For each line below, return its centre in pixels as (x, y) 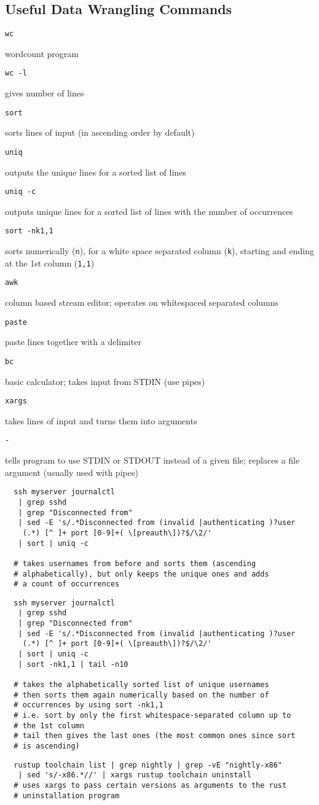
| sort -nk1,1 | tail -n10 (73, 664)
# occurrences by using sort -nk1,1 (89, 705)
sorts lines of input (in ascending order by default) (100, 132)
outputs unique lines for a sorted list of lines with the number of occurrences (149, 211)
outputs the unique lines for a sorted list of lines (96, 172)
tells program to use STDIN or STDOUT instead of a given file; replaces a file (152, 460)
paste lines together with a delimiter (73, 342)
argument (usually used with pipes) (72, 472)
